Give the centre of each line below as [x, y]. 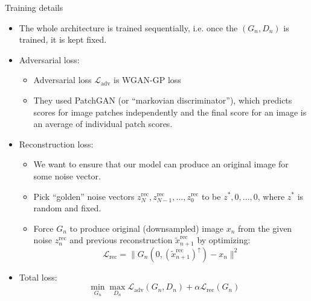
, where [271, 196]
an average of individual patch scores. [103, 124]
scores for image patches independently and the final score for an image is [170, 112]
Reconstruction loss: [56, 144]
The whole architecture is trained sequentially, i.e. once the [128, 27]
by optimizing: [224, 240]
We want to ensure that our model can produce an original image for [161, 164]
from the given [265, 228]
